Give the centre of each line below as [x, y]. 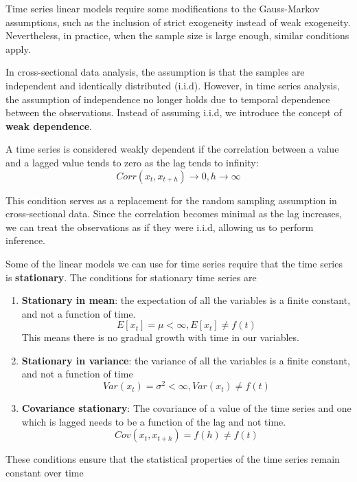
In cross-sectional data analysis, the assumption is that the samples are [155, 72]
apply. [18, 48]
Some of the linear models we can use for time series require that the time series [174, 263]
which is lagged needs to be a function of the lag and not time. [154, 421]
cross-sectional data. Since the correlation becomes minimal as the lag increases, [174, 213]
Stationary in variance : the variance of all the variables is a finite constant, [186, 360]
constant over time [45, 472]
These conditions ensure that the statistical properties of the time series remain [173, 459]
